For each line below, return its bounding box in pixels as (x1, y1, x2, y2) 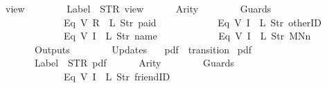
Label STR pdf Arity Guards (34, 55, 234, 70)
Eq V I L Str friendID (63, 69, 170, 83)
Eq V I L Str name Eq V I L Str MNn (63, 28, 311, 43)
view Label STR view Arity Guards (6, 1, 272, 15)
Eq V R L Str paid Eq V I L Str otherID (63, 15, 321, 29)
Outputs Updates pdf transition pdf (34, 42, 252, 56)
